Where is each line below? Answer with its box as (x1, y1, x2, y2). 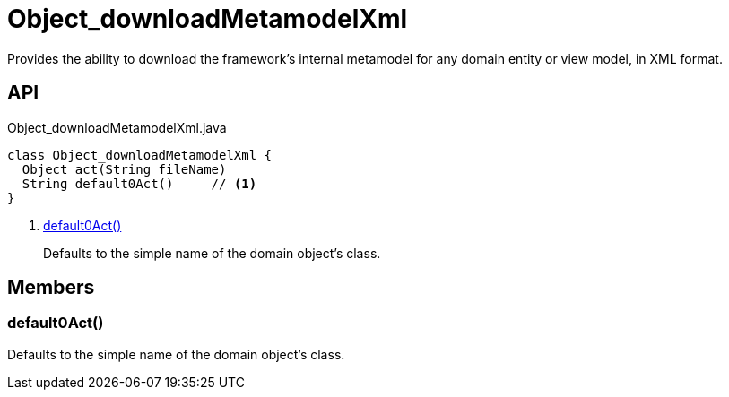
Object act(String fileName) (22, 161, 227, 177)
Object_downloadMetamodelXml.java (7, 119, 227, 135)
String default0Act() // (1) (22, 176, 257, 191)
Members (7, 276, 95, 299)
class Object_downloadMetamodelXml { (7, 147, 273, 162)
